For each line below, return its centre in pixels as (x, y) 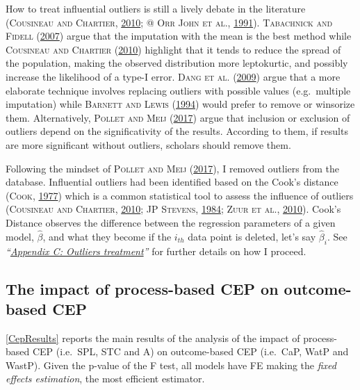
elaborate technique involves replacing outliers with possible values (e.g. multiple (178, 90)
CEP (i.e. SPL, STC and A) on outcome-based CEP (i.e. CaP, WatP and (190, 351)
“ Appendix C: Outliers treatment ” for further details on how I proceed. (156, 251)
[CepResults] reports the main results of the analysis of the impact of (153, 338)
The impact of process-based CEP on (142, 288)
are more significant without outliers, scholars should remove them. (148, 144)
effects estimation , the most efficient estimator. (105, 379)
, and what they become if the (107, 236)
